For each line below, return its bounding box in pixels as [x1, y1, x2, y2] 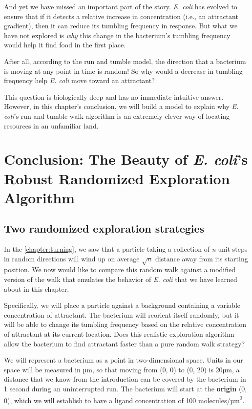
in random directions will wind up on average [4, 253, 140, 263]
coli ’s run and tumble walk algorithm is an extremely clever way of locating [4, 110, 230, 121]
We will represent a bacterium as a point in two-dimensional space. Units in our [4, 355, 243, 365]
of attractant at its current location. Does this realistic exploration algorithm [4, 329, 234, 339]
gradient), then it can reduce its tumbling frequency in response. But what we [4, 21, 238, 31]
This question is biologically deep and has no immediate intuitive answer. [4, 91, 224, 102]
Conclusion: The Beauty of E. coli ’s [4, 149, 248, 170]
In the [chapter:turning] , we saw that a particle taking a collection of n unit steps [4, 244, 248, 254]
